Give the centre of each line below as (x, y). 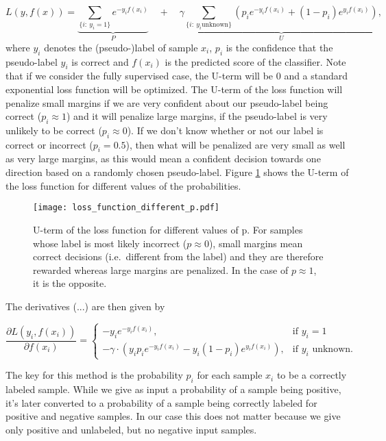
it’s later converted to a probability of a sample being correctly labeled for (161, 402)
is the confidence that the (279, 47)
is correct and (100, 61)
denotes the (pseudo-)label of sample (121, 47)
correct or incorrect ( (49, 144)
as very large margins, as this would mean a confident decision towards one (163, 159)
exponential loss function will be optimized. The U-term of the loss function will (174, 89)
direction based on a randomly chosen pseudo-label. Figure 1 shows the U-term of (177, 172)
